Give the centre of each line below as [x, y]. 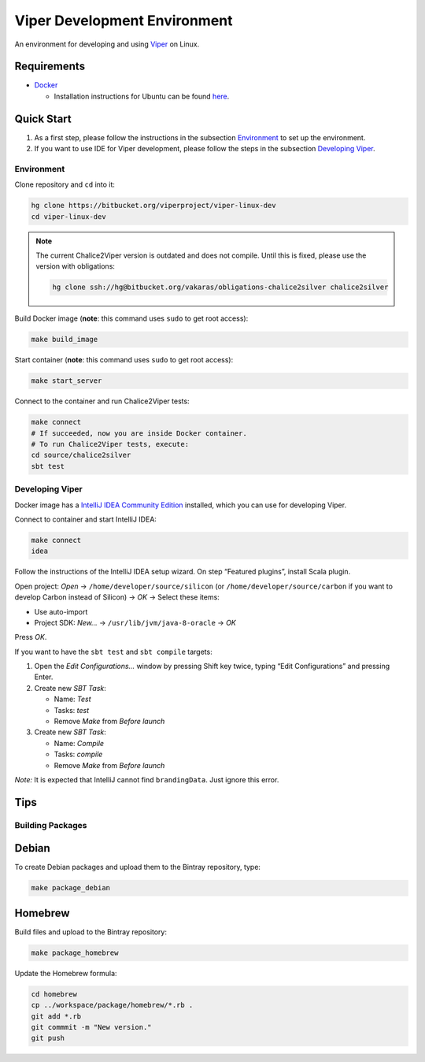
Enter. [44, 677]
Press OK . [31, 637]
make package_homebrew [75, 952]
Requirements [50, 67]
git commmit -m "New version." [92, 1027]
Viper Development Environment [124, 20]
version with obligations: [76, 266]
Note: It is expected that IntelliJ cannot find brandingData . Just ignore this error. [147, 780]
